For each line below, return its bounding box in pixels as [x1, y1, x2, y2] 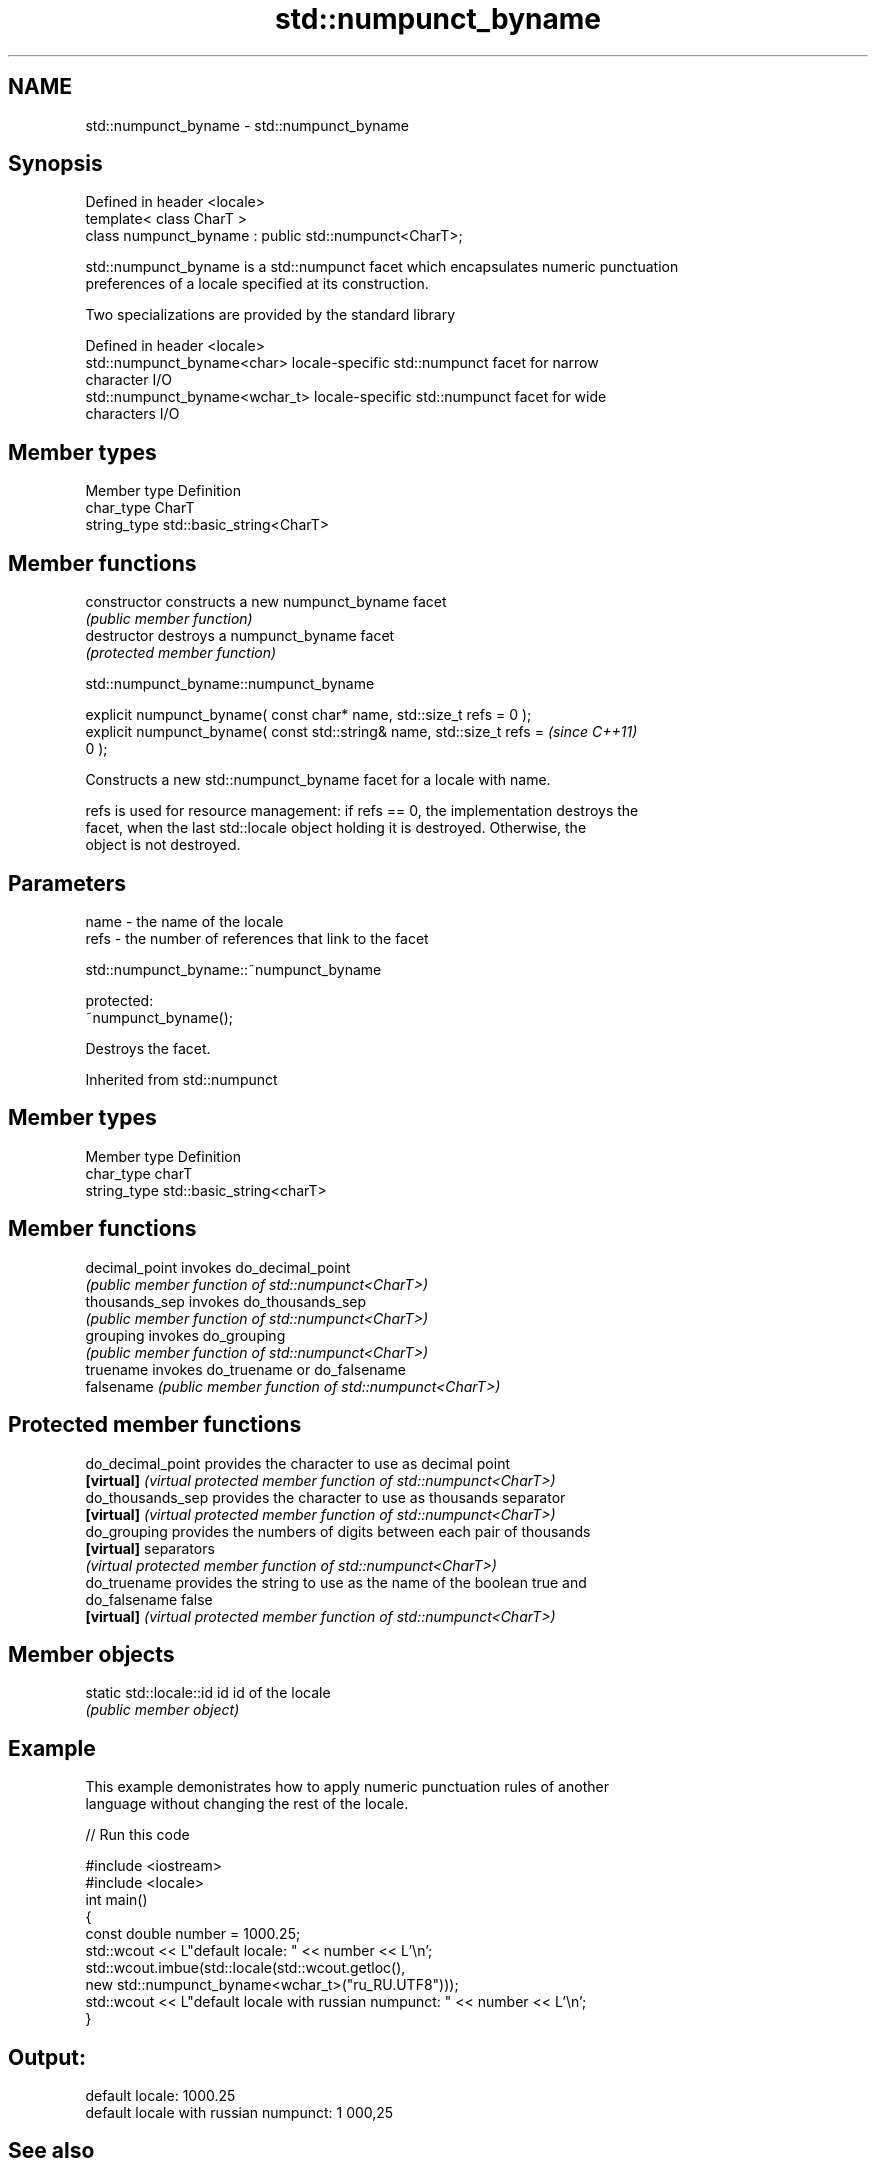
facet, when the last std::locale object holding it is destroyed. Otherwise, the [85, 819, 587, 837]
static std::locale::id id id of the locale [85, 1684, 331, 1702]
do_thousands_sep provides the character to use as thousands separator [85, 1488, 566, 1506]
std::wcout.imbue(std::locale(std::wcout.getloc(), [85, 1959, 406, 1977]
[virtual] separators [85, 1539, 215, 1557]
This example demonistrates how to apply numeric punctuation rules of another [85, 1778, 609, 1796]
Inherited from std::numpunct [85, 1070, 278, 1088]
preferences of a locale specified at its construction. [85, 275, 429, 293]
